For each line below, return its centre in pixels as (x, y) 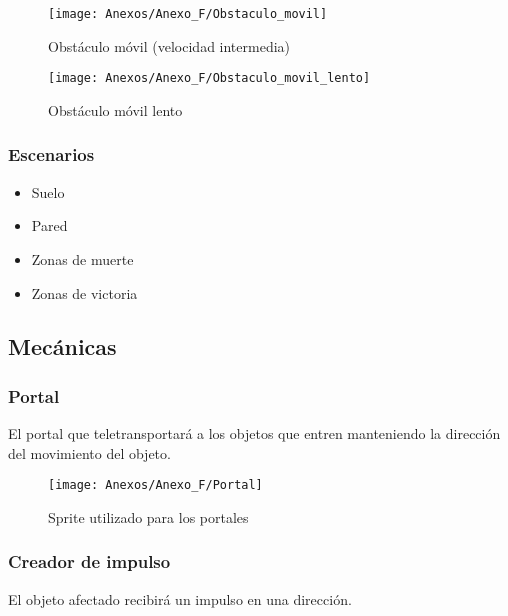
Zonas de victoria (84, 292)
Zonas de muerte (82, 258)
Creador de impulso (89, 561)
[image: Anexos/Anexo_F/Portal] (155, 485)
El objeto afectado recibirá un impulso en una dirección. (180, 598)
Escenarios (51, 154)
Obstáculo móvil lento (115, 109)
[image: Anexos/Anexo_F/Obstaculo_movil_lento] (209, 78)
